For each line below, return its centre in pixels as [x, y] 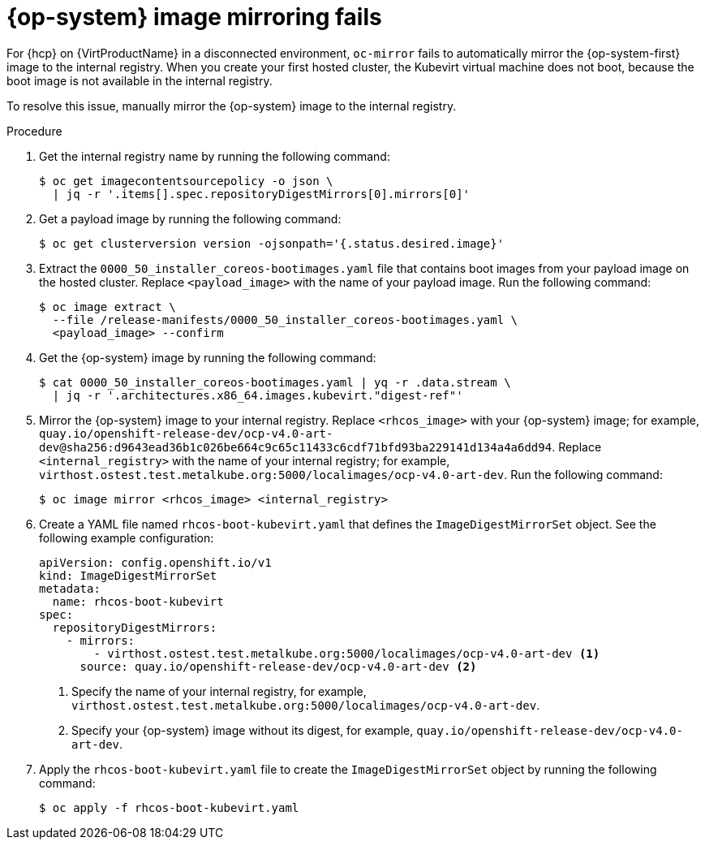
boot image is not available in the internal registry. [140, 80]
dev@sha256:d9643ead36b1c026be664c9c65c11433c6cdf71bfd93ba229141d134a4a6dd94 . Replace [320, 447]
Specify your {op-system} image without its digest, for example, [243, 730]
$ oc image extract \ [107, 306]
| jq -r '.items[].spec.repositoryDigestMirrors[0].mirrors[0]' [261, 194]
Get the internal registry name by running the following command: [215, 156]
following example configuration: [127, 537]
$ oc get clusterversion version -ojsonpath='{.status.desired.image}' [272, 243]
